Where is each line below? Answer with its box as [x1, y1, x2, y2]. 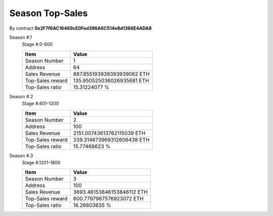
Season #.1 [9, 34, 32, 40]
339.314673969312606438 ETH [73, 136, 150, 143]
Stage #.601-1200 [22, 101, 59, 107]
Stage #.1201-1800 [22, 159, 61, 166]
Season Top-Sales [9, 8, 88, 19]
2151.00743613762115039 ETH [73, 129, 146, 136]
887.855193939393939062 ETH [73, 70, 150, 78]
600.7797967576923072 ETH [73, 195, 144, 202]
